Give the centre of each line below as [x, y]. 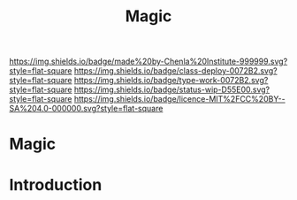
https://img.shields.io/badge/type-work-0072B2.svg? [171, 81]
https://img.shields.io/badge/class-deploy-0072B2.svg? [175, 71]
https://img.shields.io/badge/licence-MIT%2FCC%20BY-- [179, 99]
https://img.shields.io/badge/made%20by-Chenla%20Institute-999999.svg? [148, 62]
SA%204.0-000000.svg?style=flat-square [86, 109]
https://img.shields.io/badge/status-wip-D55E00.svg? [172, 89]
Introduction [56, 185]
